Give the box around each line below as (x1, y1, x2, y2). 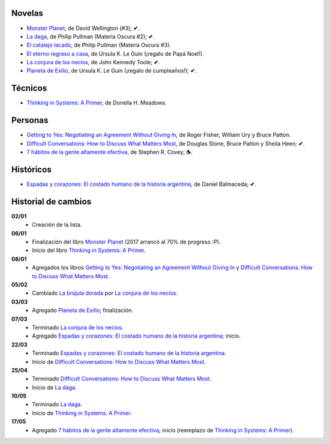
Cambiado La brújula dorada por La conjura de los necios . (32, 289, 178, 297)
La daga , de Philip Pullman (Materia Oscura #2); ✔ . (26, 32, 155, 40)
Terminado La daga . (32, 401, 82, 408)
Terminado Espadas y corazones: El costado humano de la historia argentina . (32, 349, 227, 357)
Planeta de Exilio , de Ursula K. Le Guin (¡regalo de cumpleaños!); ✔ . (26, 67, 197, 75)
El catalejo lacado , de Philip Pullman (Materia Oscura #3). (26, 42, 171, 49)
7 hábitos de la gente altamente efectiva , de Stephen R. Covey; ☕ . (26, 149, 193, 156)
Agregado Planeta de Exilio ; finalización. (32, 306, 134, 314)
